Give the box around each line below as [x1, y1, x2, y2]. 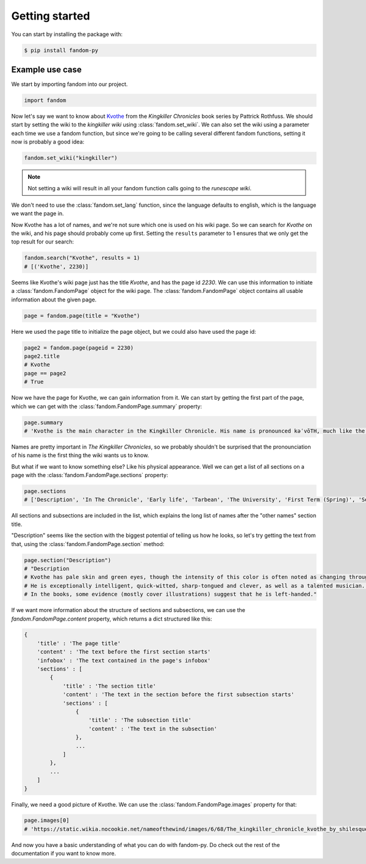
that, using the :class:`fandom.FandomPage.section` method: [11, 540, 165, 547]
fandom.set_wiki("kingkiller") [24, 154, 118, 162]
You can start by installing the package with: [11, 31, 123, 38]
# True [24, 378, 44, 386]
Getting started [11, 9, 90, 23]
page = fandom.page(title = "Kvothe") [24, 312, 140, 319]
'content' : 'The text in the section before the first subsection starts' [62, 691, 295, 698]
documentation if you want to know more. [11, 850, 117, 857]
